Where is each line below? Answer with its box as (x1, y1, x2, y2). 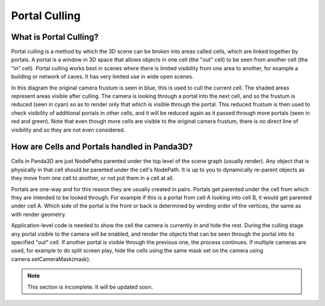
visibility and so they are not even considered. (11, 126, 126, 133)
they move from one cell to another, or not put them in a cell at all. (11, 174, 175, 182)
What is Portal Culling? (11, 32, 99, 42)
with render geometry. (11, 210, 66, 218)
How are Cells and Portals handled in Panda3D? (11, 142, 193, 152)
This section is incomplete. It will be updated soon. (27, 283, 153, 290)
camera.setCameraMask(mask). (11, 256, 91, 263)
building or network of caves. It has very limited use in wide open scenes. (11, 73, 194, 81)
